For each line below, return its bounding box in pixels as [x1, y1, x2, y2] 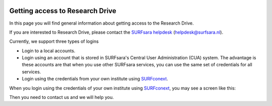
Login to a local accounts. [22, 48, 76, 54]
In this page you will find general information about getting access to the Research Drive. [9, 20, 194, 26]
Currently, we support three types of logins [9, 38, 99, 45]
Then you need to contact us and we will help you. [9, 94, 114, 100]
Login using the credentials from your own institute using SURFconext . [22, 76, 168, 82]
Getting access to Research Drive [9, 7, 117, 15]
